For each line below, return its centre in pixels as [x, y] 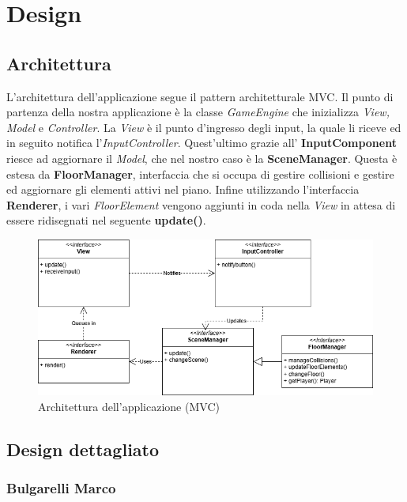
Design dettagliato [83, 449]
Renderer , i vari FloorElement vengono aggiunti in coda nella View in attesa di [201, 204]
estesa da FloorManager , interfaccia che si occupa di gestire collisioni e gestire [200, 174]
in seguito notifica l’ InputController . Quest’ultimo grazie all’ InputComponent [202, 143]
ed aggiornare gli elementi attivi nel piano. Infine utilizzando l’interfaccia [183, 189]
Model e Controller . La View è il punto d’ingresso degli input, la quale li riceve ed [204, 127]
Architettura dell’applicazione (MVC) [129, 406]
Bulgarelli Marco [61, 487]
